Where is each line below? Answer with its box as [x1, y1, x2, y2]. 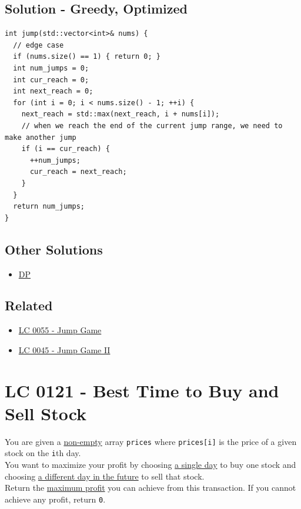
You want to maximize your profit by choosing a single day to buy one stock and [5, 458, 296, 471]
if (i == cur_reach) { [21, 145, 110, 153]
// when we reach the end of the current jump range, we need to [21, 121, 283, 130]
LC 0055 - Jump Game [18, 324, 102, 336]
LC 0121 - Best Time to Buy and [5, 378, 279, 402]
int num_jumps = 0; [13, 63, 89, 72]
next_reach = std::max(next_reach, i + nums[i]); [21, 110, 220, 119]
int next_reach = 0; [13, 87, 93, 96]
